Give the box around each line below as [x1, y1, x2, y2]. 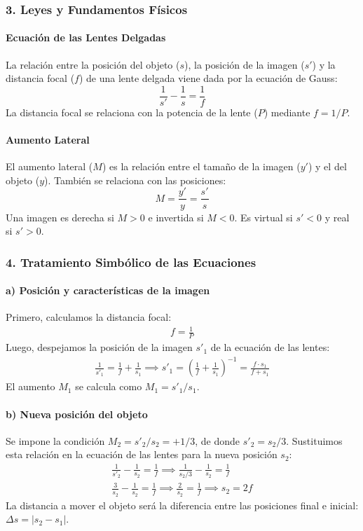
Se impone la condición [6, 433, 105, 448]
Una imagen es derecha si [6, 209, 114, 224]
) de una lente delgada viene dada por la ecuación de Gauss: [78, 71, 338, 85]
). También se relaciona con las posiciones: [44, 172, 226, 187]
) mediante [263, 104, 310, 119]
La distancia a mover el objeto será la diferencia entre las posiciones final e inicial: [6, 497, 359, 512]
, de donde [195, 433, 240, 448]
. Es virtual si [234, 209, 293, 224]
